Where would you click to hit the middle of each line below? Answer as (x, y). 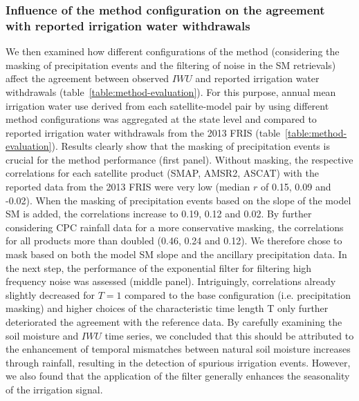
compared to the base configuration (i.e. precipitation (238, 294)
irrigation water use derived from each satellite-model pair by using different (167, 105)
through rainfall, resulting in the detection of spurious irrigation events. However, (178, 362)
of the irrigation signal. (54, 389)
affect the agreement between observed (88, 78)
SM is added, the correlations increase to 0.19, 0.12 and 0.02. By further (159, 214)
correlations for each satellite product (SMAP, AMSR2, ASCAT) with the (163, 173)
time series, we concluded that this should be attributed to (229, 335)
